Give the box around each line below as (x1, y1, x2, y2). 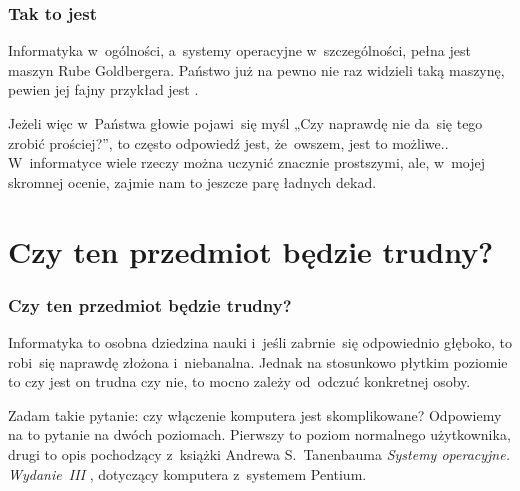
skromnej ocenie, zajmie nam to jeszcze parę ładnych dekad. (8, 171, 377, 192)
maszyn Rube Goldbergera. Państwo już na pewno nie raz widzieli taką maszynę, (8, 59, 505, 80)
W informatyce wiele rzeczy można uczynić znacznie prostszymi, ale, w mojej (8, 152, 485, 173)
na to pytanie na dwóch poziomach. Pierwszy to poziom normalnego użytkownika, (8, 424, 511, 445)
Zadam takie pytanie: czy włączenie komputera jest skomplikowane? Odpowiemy (8, 404, 502, 425)
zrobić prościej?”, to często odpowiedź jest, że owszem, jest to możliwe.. (8, 132, 449, 153)
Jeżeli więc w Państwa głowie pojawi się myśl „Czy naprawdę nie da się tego (8, 113, 483, 133)
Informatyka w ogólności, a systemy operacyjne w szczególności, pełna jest (8, 40, 471, 61)
